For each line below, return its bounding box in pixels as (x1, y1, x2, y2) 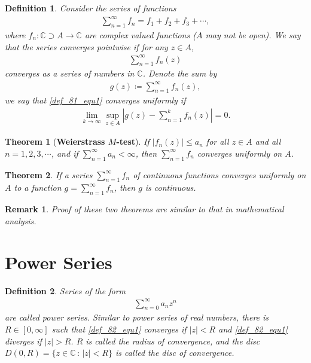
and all (255, 135, 281, 148)
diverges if (5, 334, 42, 347)
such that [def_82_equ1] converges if (51, 323, 187, 335)
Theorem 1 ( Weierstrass (5, 135, 105, 148)
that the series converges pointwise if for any (5, 40, 168, 53)
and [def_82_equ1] (218, 323, 288, 335)
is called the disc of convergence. (115, 346, 234, 359)
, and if (51, 147, 78, 159)
